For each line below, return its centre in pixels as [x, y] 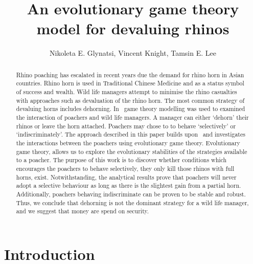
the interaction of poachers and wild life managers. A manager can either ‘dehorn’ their [132, 117]
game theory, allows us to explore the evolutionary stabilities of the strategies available [132, 151]
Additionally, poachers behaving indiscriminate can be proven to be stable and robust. [131, 194]
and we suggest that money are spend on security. [83, 211]
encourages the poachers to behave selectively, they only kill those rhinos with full [125, 168]
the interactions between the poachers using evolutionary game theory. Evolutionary [128, 142]
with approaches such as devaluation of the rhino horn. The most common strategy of [130, 100]
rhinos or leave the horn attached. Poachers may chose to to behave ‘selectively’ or [126, 126]
